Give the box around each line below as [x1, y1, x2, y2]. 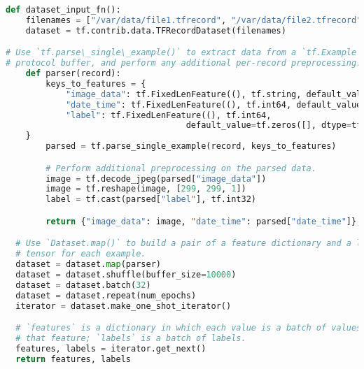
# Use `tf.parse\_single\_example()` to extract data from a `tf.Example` [6, 48, 362, 58]
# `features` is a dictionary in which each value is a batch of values [15, 323, 362, 333]
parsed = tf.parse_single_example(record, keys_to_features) [45, 141, 337, 152]
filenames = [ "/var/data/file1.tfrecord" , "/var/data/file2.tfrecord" [25, 15, 362, 25]
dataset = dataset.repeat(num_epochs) [15, 290, 197, 301]
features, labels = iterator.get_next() [15, 343, 206, 354]
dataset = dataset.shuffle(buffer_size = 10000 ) [15, 270, 237, 280]
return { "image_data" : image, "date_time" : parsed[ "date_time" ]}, [45, 216, 362, 226]
